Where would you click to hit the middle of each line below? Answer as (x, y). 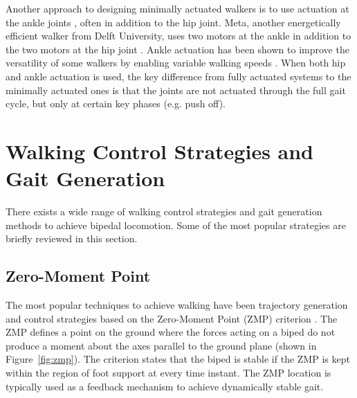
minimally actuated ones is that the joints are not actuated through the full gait (176, 90)
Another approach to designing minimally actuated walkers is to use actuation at (177, 8)
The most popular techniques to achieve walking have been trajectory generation (177, 305)
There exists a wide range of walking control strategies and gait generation (164, 211)
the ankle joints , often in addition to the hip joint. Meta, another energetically (173, 22)
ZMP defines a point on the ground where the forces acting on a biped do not (171, 332)
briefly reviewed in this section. (72, 238)
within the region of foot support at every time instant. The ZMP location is (168, 373)
